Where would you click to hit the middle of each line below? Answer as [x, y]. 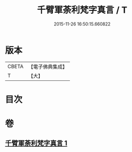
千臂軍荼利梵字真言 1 [36, 143]
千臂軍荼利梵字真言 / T [82, 10]
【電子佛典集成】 [48, 67]
